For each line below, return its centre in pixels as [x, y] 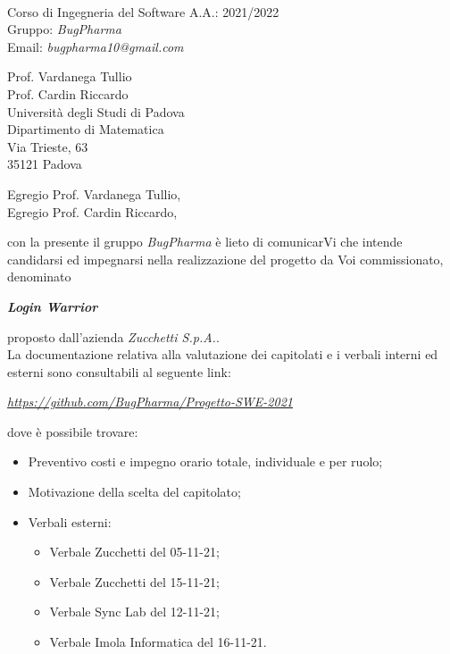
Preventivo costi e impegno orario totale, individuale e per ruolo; [205, 461]
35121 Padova [45, 164]
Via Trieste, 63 [48, 146]
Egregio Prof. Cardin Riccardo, [92, 211]
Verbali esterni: [70, 521]
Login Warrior [53, 306]
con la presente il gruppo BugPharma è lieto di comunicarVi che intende [205, 242]
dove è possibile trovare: [73, 431]
